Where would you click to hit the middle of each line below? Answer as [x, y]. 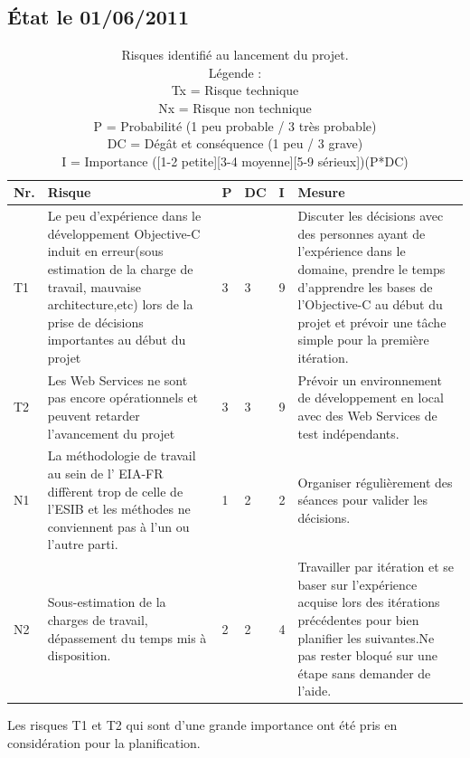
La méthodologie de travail [122, 455]
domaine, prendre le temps [371, 268]
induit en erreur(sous [105, 251]
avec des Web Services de [367, 415]
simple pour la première [363, 340]
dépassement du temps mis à [127, 637]
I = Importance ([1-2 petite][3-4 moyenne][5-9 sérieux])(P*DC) [235, 161]
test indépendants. [348, 433]
